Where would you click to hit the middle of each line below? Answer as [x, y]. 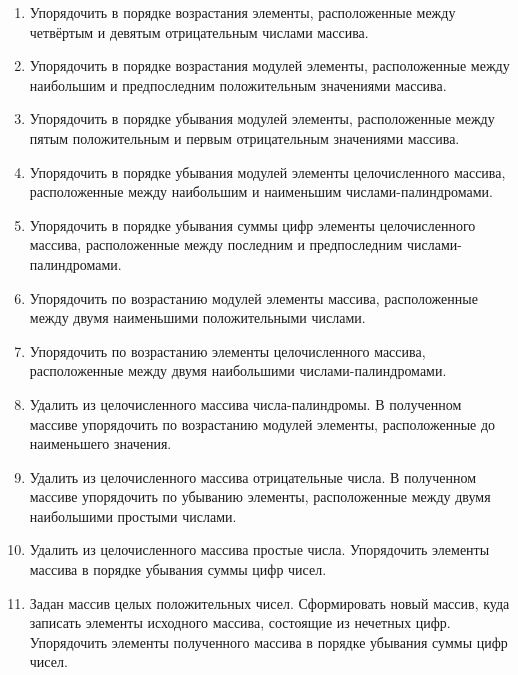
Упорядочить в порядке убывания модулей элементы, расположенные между [262, 118]
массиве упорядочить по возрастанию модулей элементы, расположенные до [262, 423]
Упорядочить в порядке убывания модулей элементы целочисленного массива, [267, 171]
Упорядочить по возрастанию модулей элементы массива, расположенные [253, 297]
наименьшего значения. [100, 443]
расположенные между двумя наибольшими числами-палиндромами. [238, 370]
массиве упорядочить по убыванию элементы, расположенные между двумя [260, 496]
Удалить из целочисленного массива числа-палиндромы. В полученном [245, 403]
